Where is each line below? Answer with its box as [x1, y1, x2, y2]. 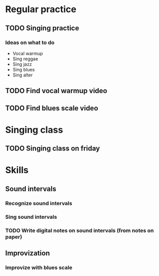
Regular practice [5, 4, 77, 15]
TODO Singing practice [5, 24, 79, 32]
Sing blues [12, 66, 35, 72]
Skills [5, 165, 29, 176]
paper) [5, 233, 22, 240]
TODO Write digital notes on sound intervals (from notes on [5, 227, 154, 234]
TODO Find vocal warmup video [5, 87, 107, 95]
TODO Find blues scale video [5, 104, 99, 112]
